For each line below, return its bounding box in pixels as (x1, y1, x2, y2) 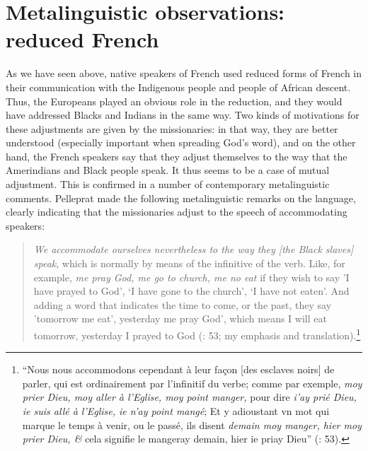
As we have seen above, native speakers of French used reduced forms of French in (6, 66, 362, 81)
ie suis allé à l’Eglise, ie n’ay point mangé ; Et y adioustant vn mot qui (22, 404, 330, 418)
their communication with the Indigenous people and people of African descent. (6, 79, 351, 94)
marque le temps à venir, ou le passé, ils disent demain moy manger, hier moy (22, 417, 362, 432)
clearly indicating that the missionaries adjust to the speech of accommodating (6, 204, 347, 219)
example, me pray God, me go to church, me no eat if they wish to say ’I (33, 269, 350, 284)
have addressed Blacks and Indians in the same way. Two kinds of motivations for (6, 107, 360, 122)
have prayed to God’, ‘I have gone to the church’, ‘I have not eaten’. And (33, 283, 350, 298)
